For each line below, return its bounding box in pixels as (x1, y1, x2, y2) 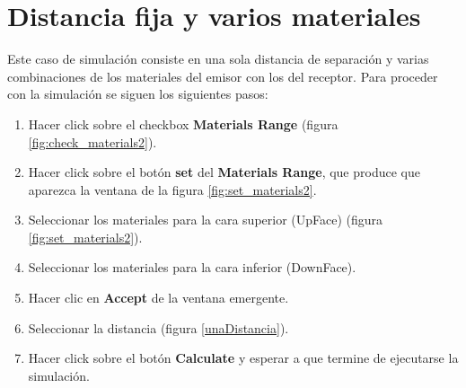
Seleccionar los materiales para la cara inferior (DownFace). (28, 258, 356, 277)
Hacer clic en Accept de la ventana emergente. (28, 288, 289, 307)
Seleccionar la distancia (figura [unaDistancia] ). (28, 318, 289, 337)
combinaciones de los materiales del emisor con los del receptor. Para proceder (7, 66, 438, 85)
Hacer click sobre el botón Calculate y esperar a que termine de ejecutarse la (28, 348, 459, 367)
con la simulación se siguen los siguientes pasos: (7, 84, 268, 103)
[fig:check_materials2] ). (28, 132, 157, 151)
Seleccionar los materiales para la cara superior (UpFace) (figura (28, 210, 383, 229)
